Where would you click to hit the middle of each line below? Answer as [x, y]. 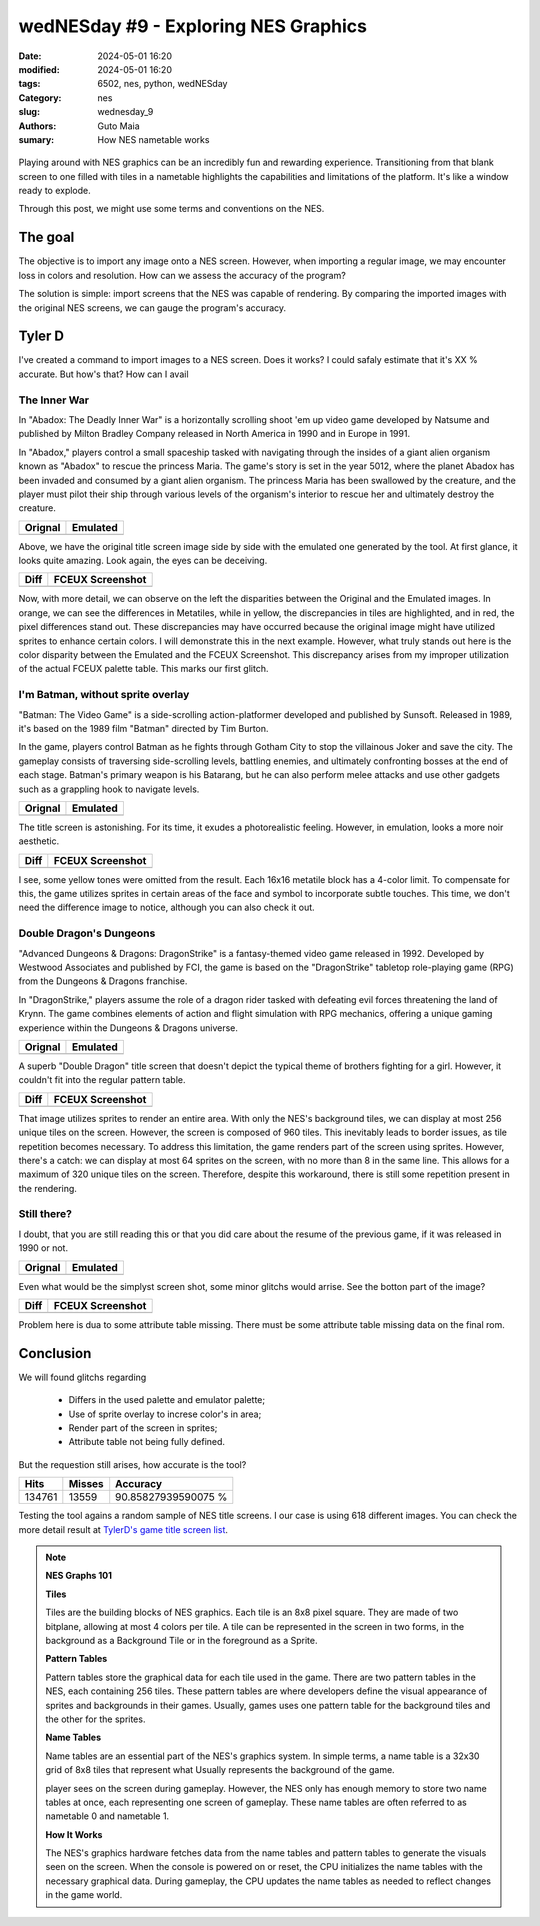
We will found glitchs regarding [82, 1377]
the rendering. [47, 1188]
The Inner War [54, 400]
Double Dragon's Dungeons [87, 933]
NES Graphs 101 [79, 1576]
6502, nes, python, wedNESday [162, 84]
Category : [40, 97]
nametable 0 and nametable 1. [107, 1816]
